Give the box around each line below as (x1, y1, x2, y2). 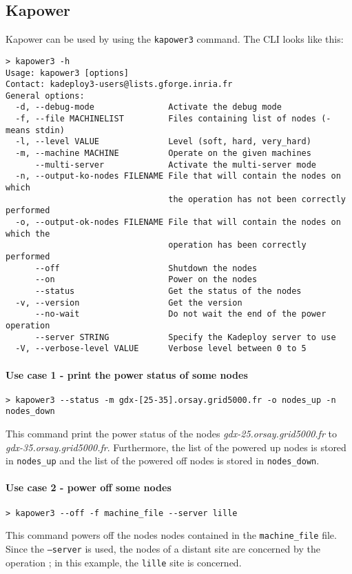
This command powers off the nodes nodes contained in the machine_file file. (6, 528, 337, 542)
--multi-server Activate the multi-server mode (34, 159, 317, 170)
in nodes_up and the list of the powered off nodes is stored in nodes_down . (6, 453, 320, 468)
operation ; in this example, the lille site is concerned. (6, 555, 242, 569)
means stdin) (6, 125, 65, 135)
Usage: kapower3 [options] (6, 68, 129, 78)
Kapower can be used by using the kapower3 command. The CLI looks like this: (6, 32, 344, 46)
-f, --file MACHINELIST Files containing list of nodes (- (15, 114, 331, 124)
